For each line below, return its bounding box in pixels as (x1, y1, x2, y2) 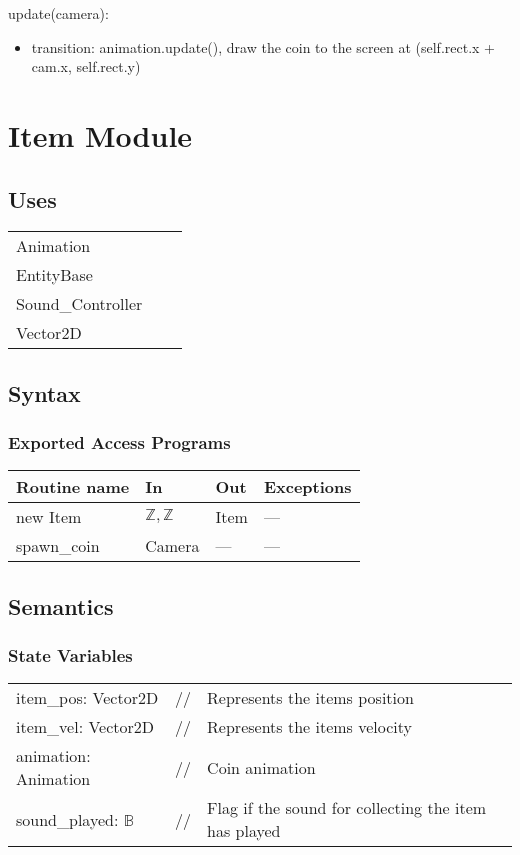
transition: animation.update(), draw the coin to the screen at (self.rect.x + (31, 36, 495, 57)
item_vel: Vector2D (16, 715, 155, 739)
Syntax (8, 377, 81, 408)
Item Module (8, 114, 193, 155)
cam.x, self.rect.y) (31, 56, 141, 77)
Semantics (8, 590, 114, 621)
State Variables (8, 643, 133, 668)
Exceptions (263, 475, 352, 499)
